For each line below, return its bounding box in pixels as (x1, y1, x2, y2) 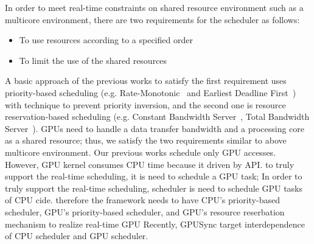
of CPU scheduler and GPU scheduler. (5, 229, 148, 242)
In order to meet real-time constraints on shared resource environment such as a (5, 1, 304, 13)
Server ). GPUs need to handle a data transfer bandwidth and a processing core (5, 122, 305, 134)
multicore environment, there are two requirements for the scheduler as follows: (5, 13, 300, 26)
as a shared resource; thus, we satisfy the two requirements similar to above (5, 134, 287, 147)
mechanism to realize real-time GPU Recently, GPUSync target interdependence (5, 217, 305, 230)
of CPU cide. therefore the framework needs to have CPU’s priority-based (5, 193, 280, 206)
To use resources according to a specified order (19, 33, 193, 46)
